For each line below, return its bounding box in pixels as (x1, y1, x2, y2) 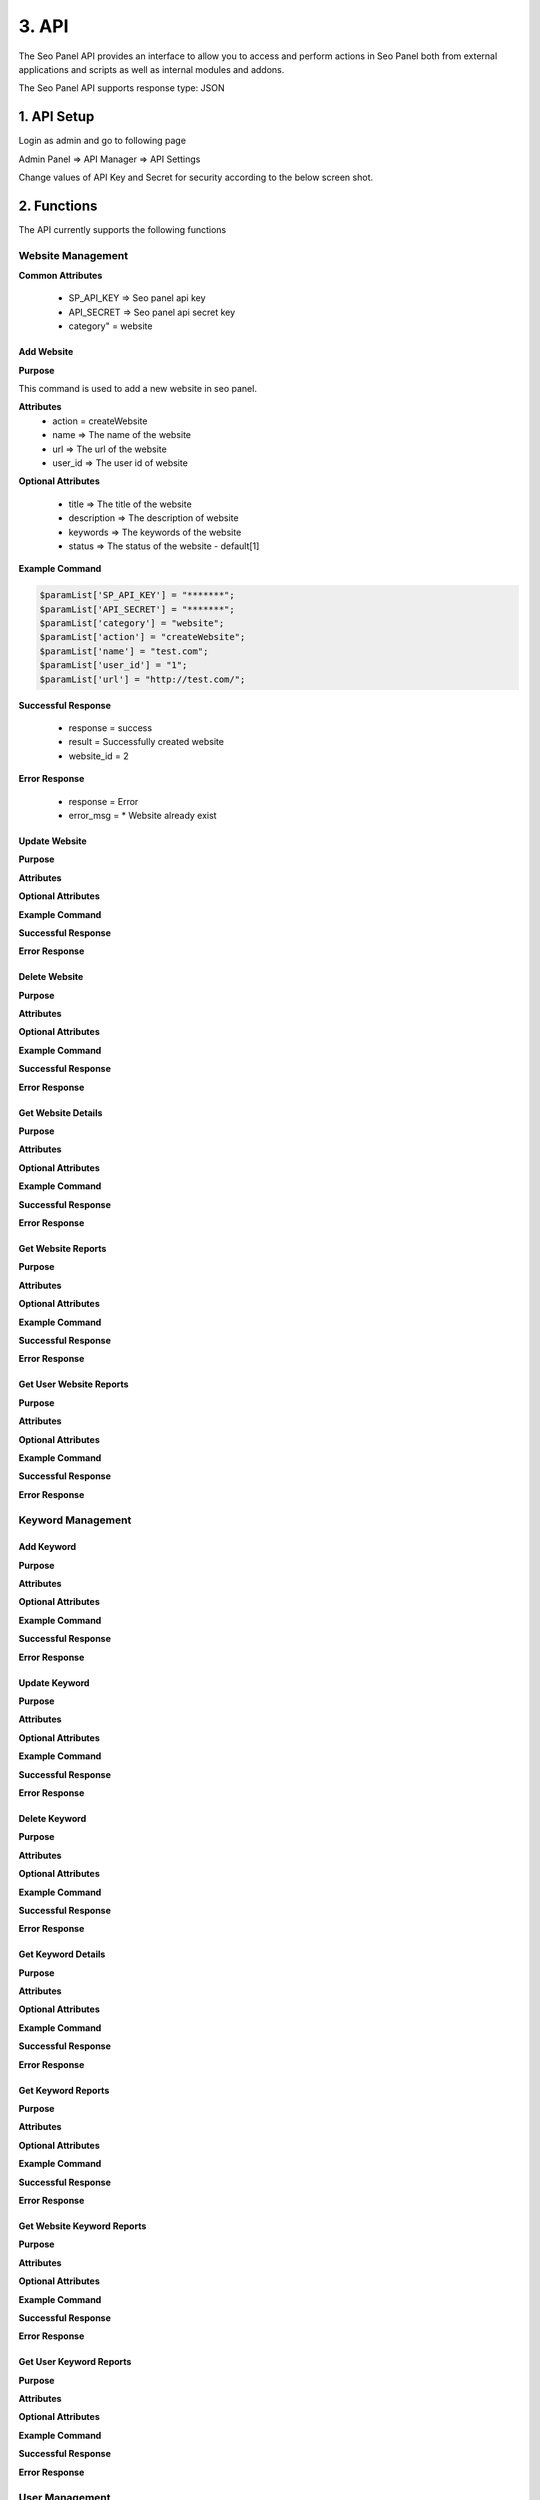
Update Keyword (18, 1676, 90, 1689)
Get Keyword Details (18, 1948, 106, 1960)
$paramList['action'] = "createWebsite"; (39, 631, 246, 643)
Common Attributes (18, 270, 103, 282)
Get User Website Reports (18, 1378, 129, 1390)
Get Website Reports (18, 1243, 107, 1254)
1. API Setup (18, 108, 95, 125)
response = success (68, 722, 153, 734)
